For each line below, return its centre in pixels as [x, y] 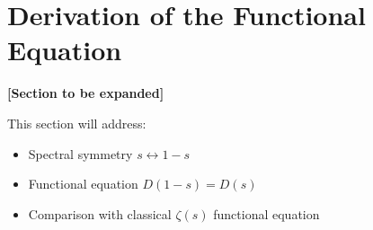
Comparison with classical [100, 213]
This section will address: [77, 123]
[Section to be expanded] [86, 93]
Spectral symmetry [80, 153]
